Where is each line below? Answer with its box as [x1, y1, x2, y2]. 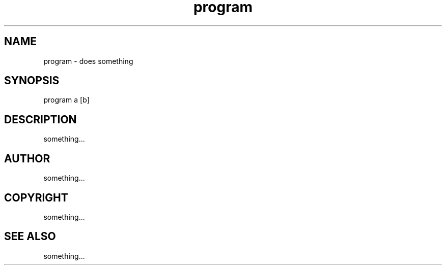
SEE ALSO [4, 230, 56, 243]
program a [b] [43, 95, 90, 105]
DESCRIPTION [4, 113, 77, 126]
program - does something [43, 56, 133, 65]
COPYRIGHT [4, 191, 68, 204]
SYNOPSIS [4, 74, 60, 87]
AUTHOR [4, 152, 50, 165]
